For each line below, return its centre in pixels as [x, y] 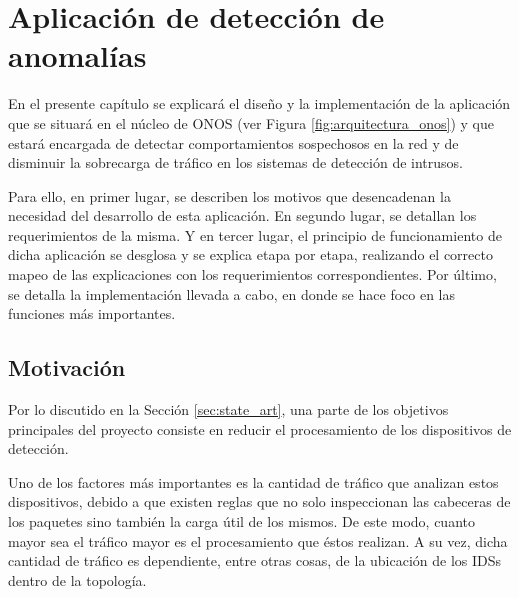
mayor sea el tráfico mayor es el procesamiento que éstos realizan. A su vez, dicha [258, 540]
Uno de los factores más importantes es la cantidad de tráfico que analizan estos [253, 481]
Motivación [67, 367]
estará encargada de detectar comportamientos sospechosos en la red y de [233, 142]
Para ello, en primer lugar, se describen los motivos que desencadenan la [229, 195]
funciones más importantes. [92, 313]
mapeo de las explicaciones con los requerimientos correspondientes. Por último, [252, 274]
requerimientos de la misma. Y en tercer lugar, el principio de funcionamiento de [255, 234]
